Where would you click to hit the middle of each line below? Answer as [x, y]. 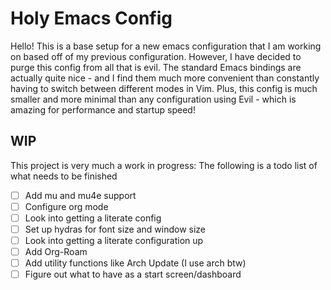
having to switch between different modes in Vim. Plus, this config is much [164, 88]
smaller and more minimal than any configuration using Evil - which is [153, 99]
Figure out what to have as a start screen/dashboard [133, 274]
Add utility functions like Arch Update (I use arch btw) [135, 263]
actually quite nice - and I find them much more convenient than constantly [165, 78]
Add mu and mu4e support [80, 195]
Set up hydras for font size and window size [115, 229]
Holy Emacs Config [91, 18]
